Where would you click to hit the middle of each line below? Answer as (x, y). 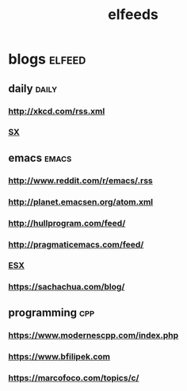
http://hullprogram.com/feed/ (67, 223)
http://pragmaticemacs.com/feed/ (76, 244)
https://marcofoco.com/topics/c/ (74, 378)
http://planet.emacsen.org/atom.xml (81, 201)
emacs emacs (40, 157)
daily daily (33, 88)
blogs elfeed (47, 59)
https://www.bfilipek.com (59, 356)
